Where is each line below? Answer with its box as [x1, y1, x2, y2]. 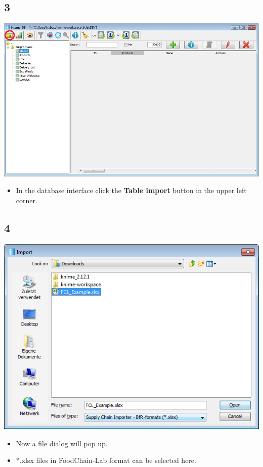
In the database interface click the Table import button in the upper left [16, 185, 247, 196]
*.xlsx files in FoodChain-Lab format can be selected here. [16, 455, 196, 465]
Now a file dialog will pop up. [16, 438, 108, 448]
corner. [16, 195, 37, 205]
